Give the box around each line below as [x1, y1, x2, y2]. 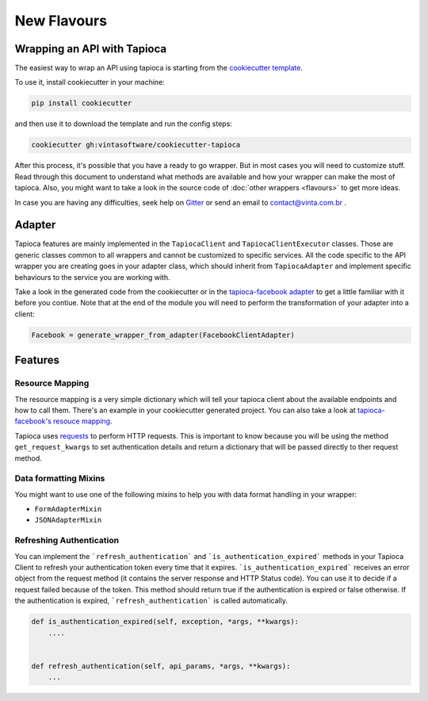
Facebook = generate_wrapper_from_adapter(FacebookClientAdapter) [31, 330, 295, 339]
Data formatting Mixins [14, 473, 105, 484]
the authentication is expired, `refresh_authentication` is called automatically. [14, 596, 289, 606]
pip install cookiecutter [31, 99, 132, 108]
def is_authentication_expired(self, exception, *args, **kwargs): [31, 617, 300, 626]
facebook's [14, 416, 52, 426]
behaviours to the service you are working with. [14, 272, 170, 282]
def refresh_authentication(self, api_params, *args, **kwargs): [31, 661, 291, 670]
